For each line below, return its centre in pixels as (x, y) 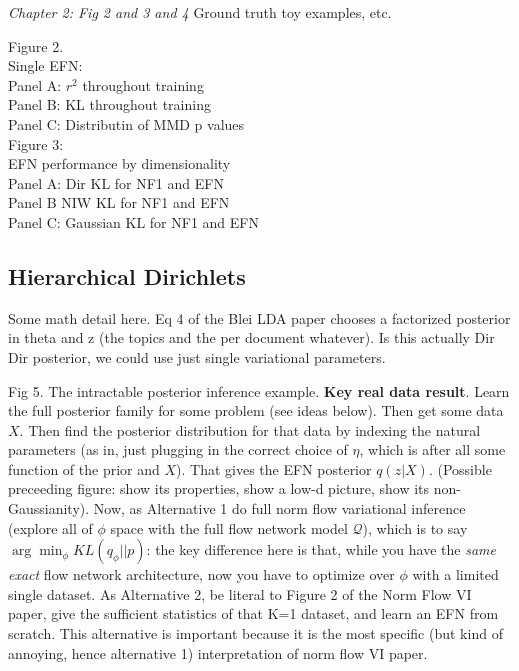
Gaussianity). (49, 508)
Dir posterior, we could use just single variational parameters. (197, 356)
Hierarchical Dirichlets (127, 275)
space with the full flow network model (229, 527)
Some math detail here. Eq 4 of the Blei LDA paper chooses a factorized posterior (259, 317)
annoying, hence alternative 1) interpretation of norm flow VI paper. (218, 652)
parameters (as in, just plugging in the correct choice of (178, 449)
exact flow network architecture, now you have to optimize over (201, 574)
